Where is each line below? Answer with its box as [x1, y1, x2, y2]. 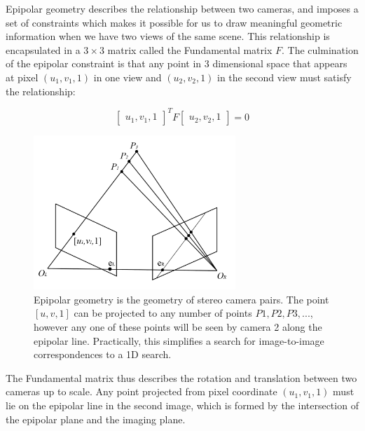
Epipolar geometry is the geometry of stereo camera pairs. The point [34, 292, 329, 306]
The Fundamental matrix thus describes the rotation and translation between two [6, 370, 357, 385]
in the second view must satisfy [217, 69, 352, 84]
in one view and [93, 69, 162, 84]
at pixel [6, 69, 39, 84]
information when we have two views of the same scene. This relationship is [6, 29, 330, 43]
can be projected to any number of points [74, 306, 252, 320]
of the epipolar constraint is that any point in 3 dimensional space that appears [6, 56, 347, 71]
